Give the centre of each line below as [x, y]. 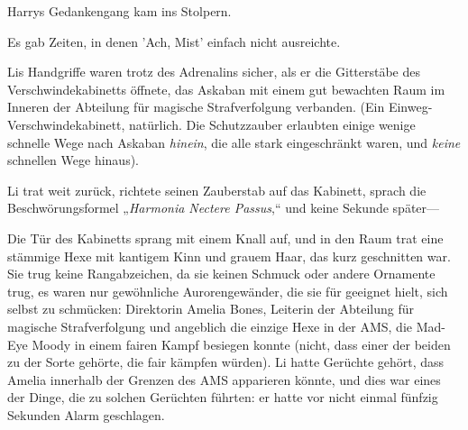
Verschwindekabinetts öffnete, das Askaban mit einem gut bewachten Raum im [226, 89]
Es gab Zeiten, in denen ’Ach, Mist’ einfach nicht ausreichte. [174, 41]
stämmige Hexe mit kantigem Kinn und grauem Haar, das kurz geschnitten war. [229, 256]
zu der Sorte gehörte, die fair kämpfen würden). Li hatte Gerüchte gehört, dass [226, 362]
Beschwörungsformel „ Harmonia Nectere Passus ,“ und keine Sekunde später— [224, 208]
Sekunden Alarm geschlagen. [86, 414]
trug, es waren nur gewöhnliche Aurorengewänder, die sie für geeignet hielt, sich [228, 291]
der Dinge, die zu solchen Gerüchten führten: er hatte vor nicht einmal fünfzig [223, 397]
